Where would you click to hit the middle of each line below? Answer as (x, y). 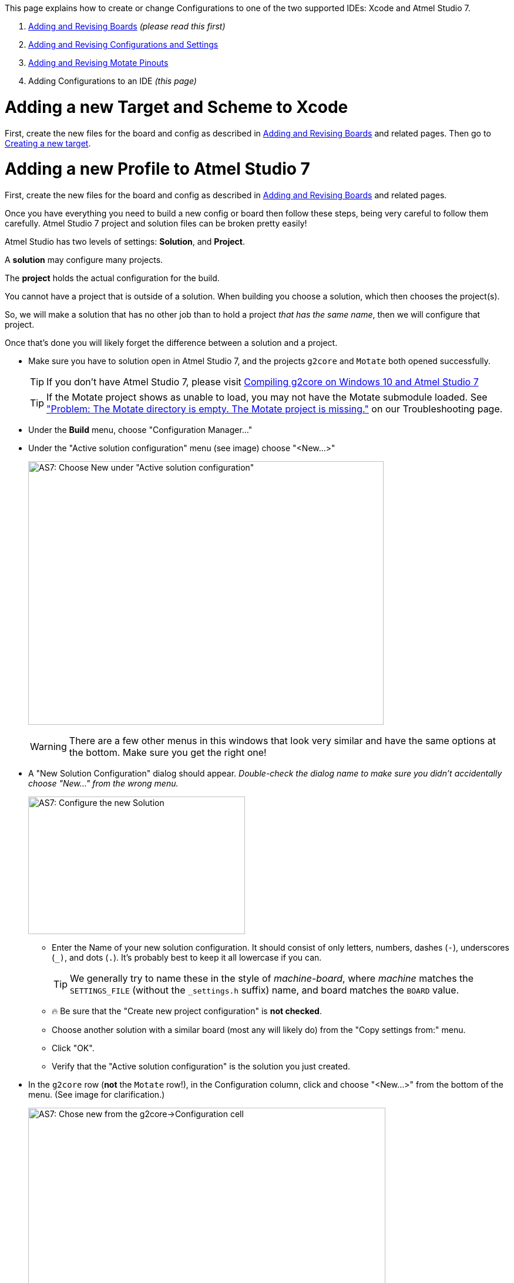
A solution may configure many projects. (84, 260)
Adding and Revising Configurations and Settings (123, 44)
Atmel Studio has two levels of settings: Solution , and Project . (125, 241)
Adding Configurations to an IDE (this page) (112, 81)
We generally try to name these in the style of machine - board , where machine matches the (272, 978)
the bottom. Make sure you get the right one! (168, 752)
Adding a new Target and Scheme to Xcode (177, 107)
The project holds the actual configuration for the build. (112, 278)
